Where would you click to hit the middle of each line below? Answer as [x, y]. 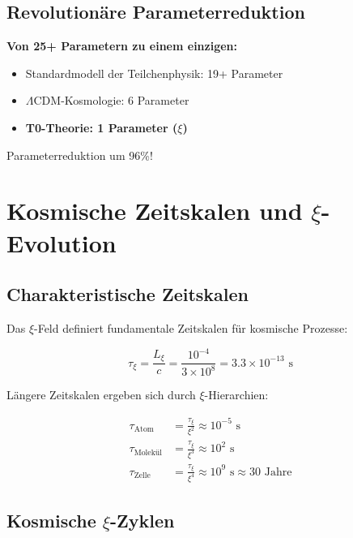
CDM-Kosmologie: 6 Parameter [111, 100]
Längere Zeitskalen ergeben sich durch [101, 395]
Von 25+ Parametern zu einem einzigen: [122, 46]
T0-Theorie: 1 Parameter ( [102, 127]
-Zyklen [142, 521]
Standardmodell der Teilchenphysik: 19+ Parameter [154, 73]
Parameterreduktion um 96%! [80, 155]
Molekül [148, 452]
